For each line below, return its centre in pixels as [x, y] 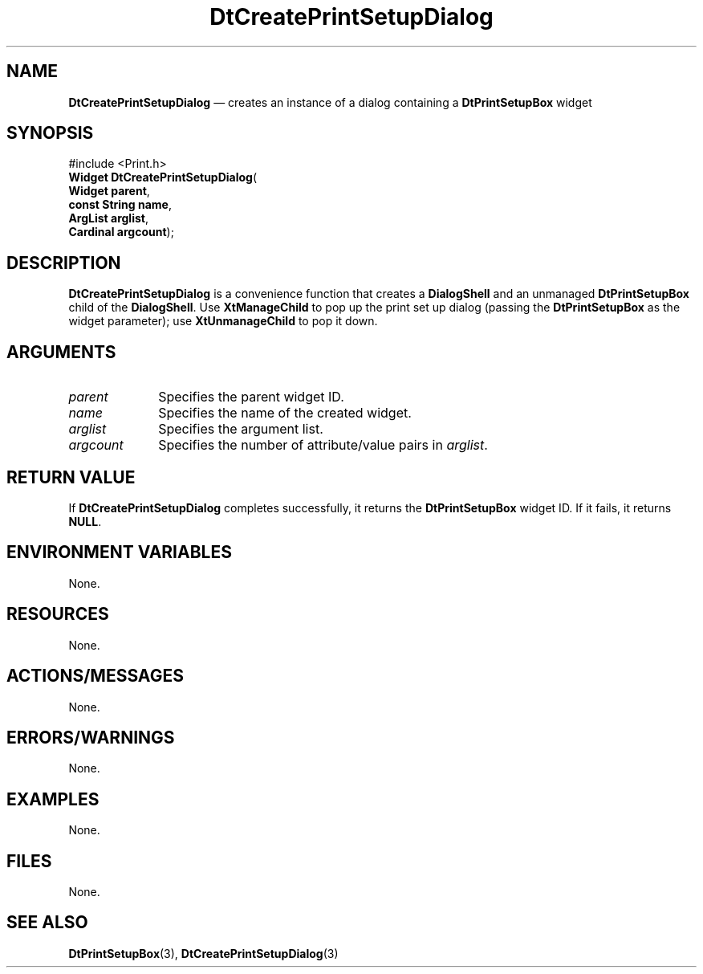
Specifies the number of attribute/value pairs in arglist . [323, 445]
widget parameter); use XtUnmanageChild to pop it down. [223, 321]
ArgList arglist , [108, 218]
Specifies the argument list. [241, 429]
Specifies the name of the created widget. [285, 413]
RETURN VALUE [71, 477]
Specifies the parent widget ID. [251, 397]
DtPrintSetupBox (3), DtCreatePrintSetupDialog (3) [203, 953]
